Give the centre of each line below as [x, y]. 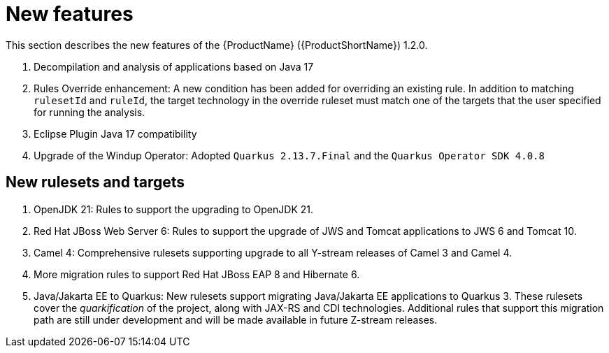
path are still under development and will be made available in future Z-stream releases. [236, 319]
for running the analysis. [89, 112]
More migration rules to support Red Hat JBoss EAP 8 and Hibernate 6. [197, 274]
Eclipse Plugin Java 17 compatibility [115, 134]
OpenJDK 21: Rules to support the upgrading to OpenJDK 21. [173, 209]
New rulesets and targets [95, 182]
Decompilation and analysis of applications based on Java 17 [174, 66]
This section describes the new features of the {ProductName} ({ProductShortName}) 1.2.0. [217, 45]
